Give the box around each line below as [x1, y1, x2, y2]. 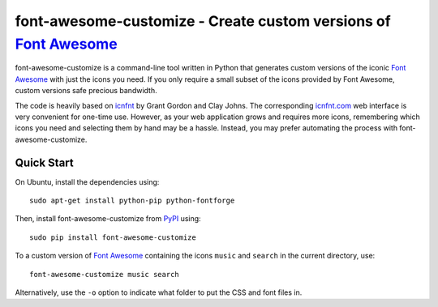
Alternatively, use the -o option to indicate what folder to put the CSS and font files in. [15, 288, 303, 297]
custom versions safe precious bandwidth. [15, 86, 157, 96]
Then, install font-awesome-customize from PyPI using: [15, 214, 202, 224]
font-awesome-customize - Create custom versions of [15, 12, 391, 30]
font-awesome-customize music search [29, 270, 180, 279]
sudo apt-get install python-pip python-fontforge [29, 195, 235, 205]
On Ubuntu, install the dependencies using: [15, 177, 160, 186]
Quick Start [15, 156, 74, 169]
